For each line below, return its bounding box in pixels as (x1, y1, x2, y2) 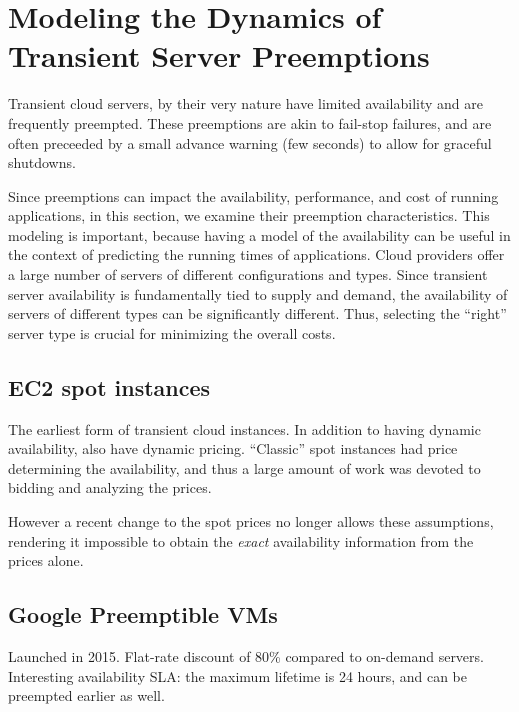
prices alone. (8, 550, 84, 571)
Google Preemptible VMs (8, 599, 278, 630)
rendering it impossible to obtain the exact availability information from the (8, 530, 474, 551)
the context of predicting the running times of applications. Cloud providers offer (8, 244, 505, 265)
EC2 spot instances (8, 371, 211, 402)
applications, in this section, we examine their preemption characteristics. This (8, 205, 490, 226)
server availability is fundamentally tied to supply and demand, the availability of (8, 283, 508, 304)
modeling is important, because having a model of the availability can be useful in (8, 224, 511, 245)
